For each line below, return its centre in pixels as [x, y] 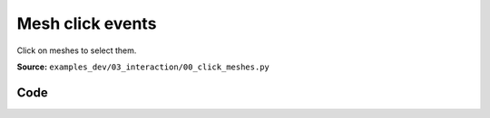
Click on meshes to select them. [77, 50]
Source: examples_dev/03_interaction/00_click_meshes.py [143, 67]
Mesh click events [87, 23]
